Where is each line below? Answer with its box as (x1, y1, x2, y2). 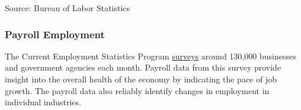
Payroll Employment (5, 26, 105, 41)
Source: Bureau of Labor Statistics (5, 2, 130, 14)
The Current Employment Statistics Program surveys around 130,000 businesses (5, 49, 296, 62)
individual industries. (5, 96, 81, 108)
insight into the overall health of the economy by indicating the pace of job (5, 73, 277, 85)
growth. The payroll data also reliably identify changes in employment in (5, 84, 270, 96)
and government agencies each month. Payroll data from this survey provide (5, 61, 281, 74)
